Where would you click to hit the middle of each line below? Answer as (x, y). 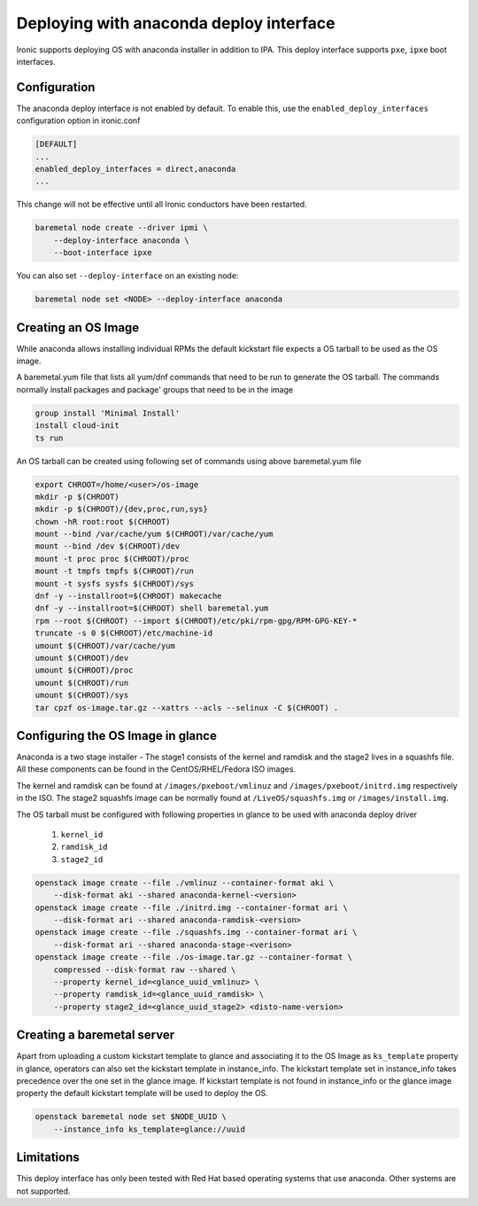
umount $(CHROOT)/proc (84, 670)
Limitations (48, 1158)
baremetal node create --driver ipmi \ (121, 228)
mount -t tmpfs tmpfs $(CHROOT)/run (115, 571)
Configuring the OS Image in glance (116, 735)
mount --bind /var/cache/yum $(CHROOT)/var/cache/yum (154, 534)
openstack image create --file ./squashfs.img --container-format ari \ (196, 932)
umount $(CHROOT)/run (82, 683)
